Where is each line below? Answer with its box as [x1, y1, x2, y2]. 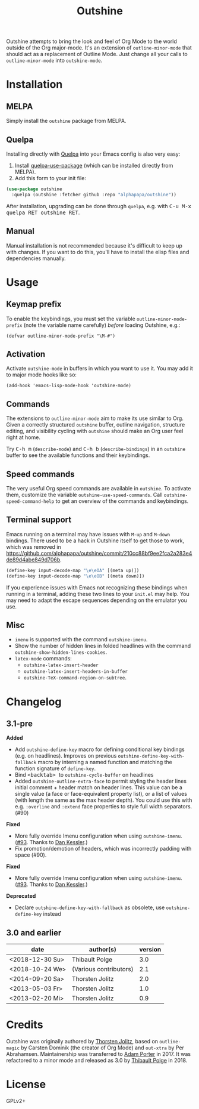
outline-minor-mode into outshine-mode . [6, 57, 103, 64]
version [139, 946, 162, 954]
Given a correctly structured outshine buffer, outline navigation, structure [6, 421, 185, 428]
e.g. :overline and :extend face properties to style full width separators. [14, 803, 192, 810]
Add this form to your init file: [14, 175, 86, 181]
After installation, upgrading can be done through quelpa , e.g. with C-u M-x [6, 202, 192, 209]
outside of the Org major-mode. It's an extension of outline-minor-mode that [6, 44, 192, 51]
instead [43, 910, 61, 918]
